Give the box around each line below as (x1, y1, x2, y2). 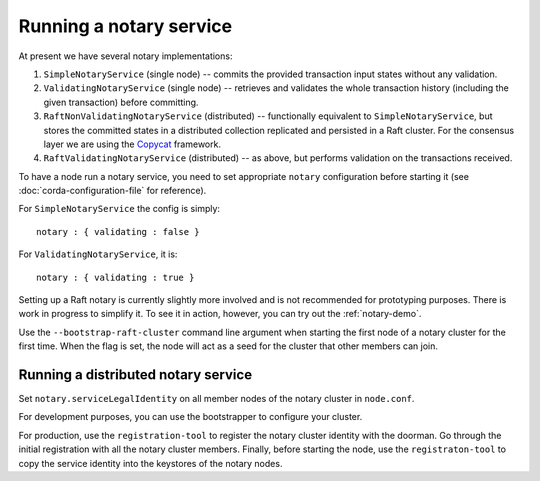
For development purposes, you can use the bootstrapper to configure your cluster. (18, 411, 363, 423)
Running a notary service (18, 15, 233, 37)
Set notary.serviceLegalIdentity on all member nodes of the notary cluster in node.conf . (18, 393, 415, 405)
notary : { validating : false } (36, 226, 200, 237)
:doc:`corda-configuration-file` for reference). (18, 185, 207, 197)
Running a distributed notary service (18, 366, 253, 383)
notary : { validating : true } (36, 271, 195, 283)
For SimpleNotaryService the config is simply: (18, 203, 220, 215)
